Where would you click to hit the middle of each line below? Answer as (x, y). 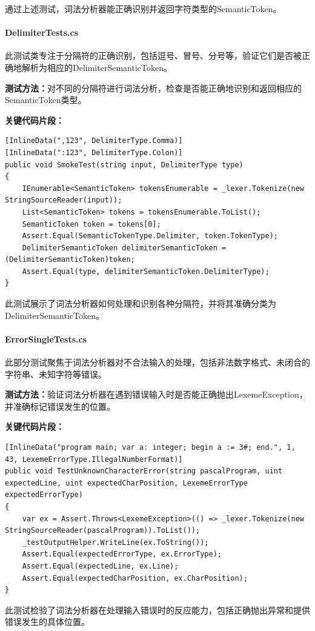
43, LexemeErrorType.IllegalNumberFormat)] (94, 459)
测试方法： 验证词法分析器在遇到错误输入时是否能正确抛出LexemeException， (156, 394)
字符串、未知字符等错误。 (56, 374)
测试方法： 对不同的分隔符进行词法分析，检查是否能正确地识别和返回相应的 (153, 88)
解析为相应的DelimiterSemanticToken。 (97, 67)
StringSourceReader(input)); (64, 200)
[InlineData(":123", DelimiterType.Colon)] (94, 152)
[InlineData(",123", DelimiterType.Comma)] (94, 141)
